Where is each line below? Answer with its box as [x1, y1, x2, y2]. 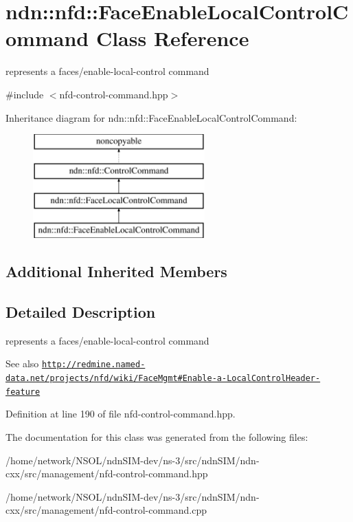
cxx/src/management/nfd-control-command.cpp [5, 503, 207, 517]
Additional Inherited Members [5, 261, 227, 282]
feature [5, 387, 41, 397]
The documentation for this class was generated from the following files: [5, 430, 308, 444]
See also [5, 356, 39, 371]
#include [5, 87, 44, 101]
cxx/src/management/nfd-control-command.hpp [5, 466, 208, 481]
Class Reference [95, 24, 249, 52]
